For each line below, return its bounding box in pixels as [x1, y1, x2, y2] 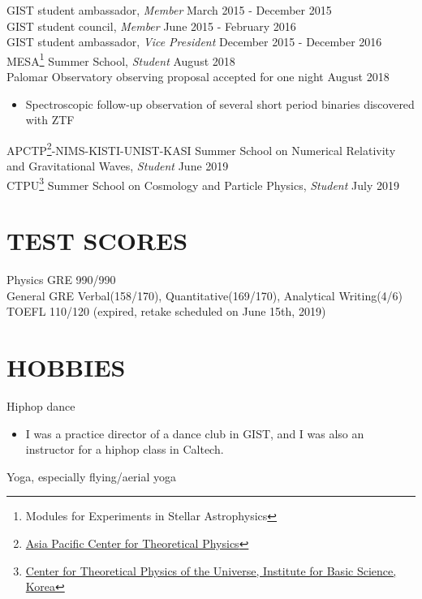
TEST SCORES [6, 224, 188, 257]
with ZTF [25, 111, 75, 128]
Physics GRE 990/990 [6, 271, 116, 288]
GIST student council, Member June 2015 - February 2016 [6, 17, 296, 34]
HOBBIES [6, 351, 126, 383]
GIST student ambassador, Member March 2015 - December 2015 [6, 2, 332, 18]
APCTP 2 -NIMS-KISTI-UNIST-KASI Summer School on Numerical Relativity [6, 139, 396, 158]
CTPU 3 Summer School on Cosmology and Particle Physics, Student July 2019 [6, 174, 399, 193]
